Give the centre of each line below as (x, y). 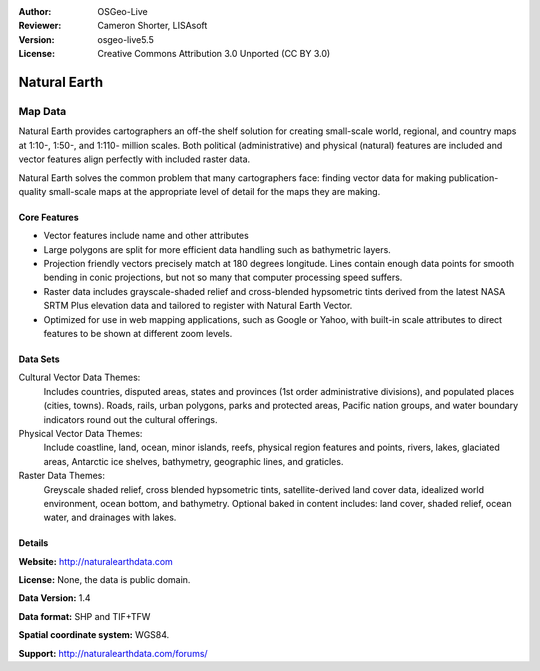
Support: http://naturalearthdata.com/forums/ (113, 653)
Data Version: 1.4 (54, 598)
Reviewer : (40, 26)
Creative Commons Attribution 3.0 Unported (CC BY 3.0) (214, 54)
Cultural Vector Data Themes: (79, 377)
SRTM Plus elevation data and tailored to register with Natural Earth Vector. (198, 306)
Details (33, 543)
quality (32, 191)
